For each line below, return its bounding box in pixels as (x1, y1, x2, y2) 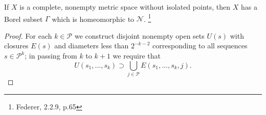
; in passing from (25, 50, 77, 61)
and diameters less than (54, 40, 129, 51)
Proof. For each (4, 30, 52, 41)
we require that (113, 50, 161, 61)
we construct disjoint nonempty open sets (74, 30, 205, 41)
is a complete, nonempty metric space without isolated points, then (19, 2, 231, 12)
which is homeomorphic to (52, 13, 135, 24)
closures (4, 40, 29, 51)
